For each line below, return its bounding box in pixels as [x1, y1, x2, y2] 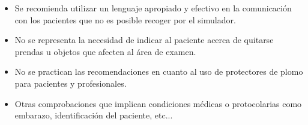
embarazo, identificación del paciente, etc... [14, 109, 173, 121]
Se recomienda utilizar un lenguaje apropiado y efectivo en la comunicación [14, 2, 292, 14]
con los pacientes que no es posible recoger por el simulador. [14, 13, 236, 26]
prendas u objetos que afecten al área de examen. [14, 45, 196, 57]
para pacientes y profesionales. [14, 77, 127, 89]
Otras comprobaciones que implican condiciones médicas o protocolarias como [14, 97, 302, 109]
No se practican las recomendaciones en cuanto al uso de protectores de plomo [14, 65, 303, 78]
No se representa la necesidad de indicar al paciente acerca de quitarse [14, 33, 274, 46]
